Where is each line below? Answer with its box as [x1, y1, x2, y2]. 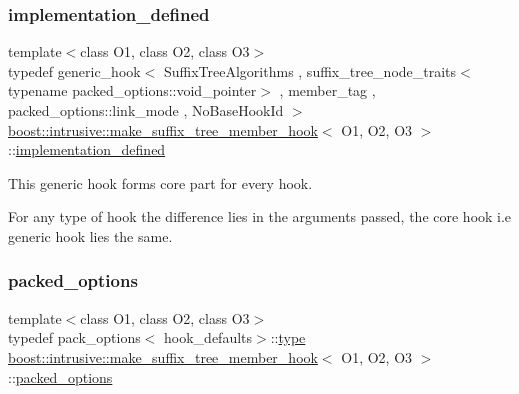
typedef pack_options [8, 327, 141, 348]
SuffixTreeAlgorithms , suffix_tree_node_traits [163, 60, 457, 81]
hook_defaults [164, 327, 253, 348]
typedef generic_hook [8, 60, 141, 81]
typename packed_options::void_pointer [8, 80, 257, 101]
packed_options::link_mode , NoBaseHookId [8, 100, 284, 120]
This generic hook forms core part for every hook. [8, 172, 313, 193]
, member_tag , [279, 80, 376, 101]
